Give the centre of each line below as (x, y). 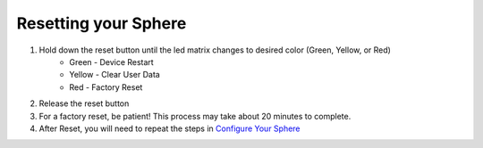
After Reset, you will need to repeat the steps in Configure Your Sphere (169, 128)
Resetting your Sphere (102, 23)
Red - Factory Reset (106, 87)
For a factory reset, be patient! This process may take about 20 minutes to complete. (195, 116)
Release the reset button (84, 103)
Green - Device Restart (111, 62)
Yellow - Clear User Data (114, 75)
